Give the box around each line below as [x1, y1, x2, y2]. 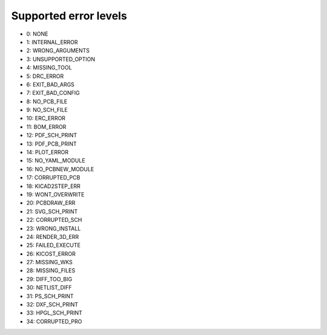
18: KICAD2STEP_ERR [26, 182, 81, 190]
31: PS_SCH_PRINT [26, 292, 74, 299]
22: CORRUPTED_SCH [26, 216, 82, 224]
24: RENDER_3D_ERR [26, 233, 79, 240]
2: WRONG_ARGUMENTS [26, 47, 90, 54]
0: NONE [26, 30, 48, 37]
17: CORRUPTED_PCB [26, 174, 81, 181]
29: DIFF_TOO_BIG [26, 275, 73, 282]
